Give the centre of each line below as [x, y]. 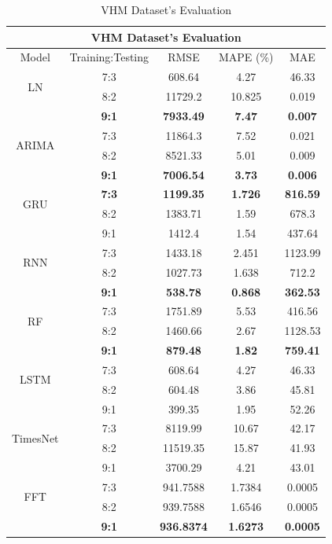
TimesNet [35, 437]
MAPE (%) [246, 57]
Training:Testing [109, 57]
